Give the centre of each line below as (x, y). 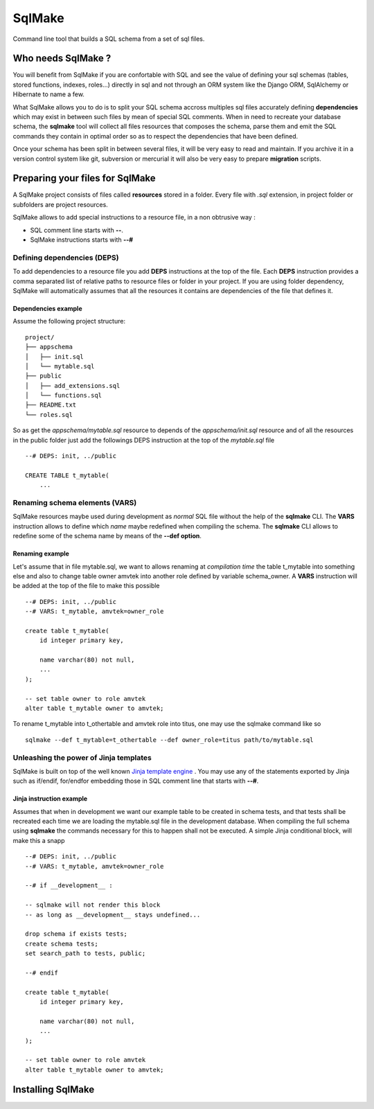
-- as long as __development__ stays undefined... (113, 915)
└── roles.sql (49, 415)
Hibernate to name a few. (48, 94)
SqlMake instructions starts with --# (82, 240)
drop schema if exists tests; (77, 934)
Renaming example (41, 553)
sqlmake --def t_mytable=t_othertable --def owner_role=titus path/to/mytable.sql (169, 740)
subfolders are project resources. (61, 204)
